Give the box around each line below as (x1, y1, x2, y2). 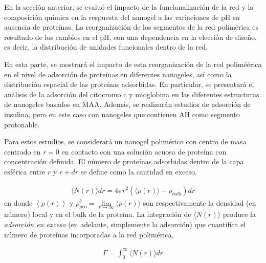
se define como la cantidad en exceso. (80, 166, 197, 177)
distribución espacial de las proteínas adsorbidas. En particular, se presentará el (4, 79, 254, 90)
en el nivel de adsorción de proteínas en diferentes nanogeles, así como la (4, 69, 232, 79)
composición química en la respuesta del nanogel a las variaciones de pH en (4, 11, 240, 22)
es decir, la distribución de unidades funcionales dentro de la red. (4, 41, 208, 52)
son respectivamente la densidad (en (143, 197, 256, 208)
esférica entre (4, 166, 46, 177)
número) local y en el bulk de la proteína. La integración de (4, 209, 191, 220)
